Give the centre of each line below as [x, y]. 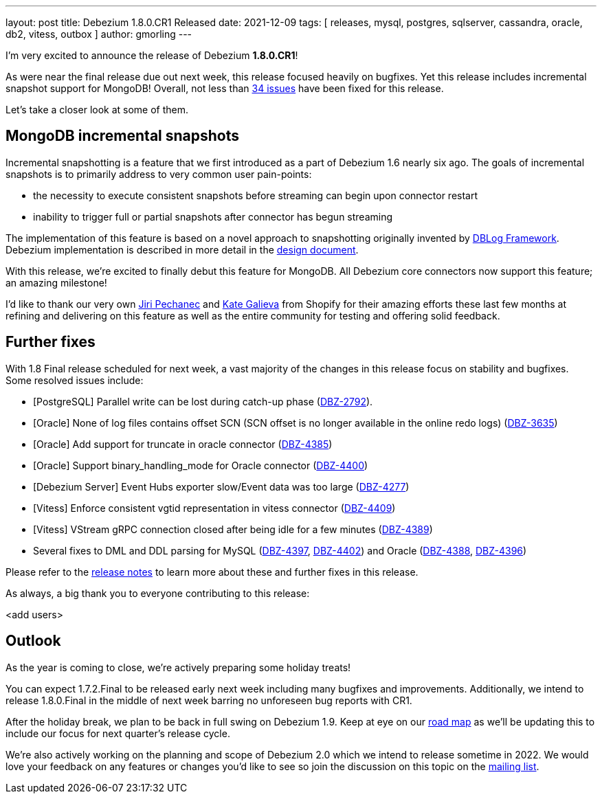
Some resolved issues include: [75, 380]
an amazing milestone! [56, 282]
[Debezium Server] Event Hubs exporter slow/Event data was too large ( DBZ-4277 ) [221, 486]
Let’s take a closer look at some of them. [97, 110]
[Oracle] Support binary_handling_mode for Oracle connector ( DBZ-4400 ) [201, 465]
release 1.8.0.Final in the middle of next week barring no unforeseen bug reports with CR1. [209, 700]
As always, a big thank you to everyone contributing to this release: [158, 593]
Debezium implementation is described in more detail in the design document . [182, 249]
